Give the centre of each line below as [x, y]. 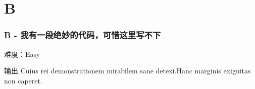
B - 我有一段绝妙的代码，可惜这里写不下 [83, 35]
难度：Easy [22, 54]
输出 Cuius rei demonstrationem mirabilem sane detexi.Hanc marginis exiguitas [127, 71]
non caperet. [23, 80]
